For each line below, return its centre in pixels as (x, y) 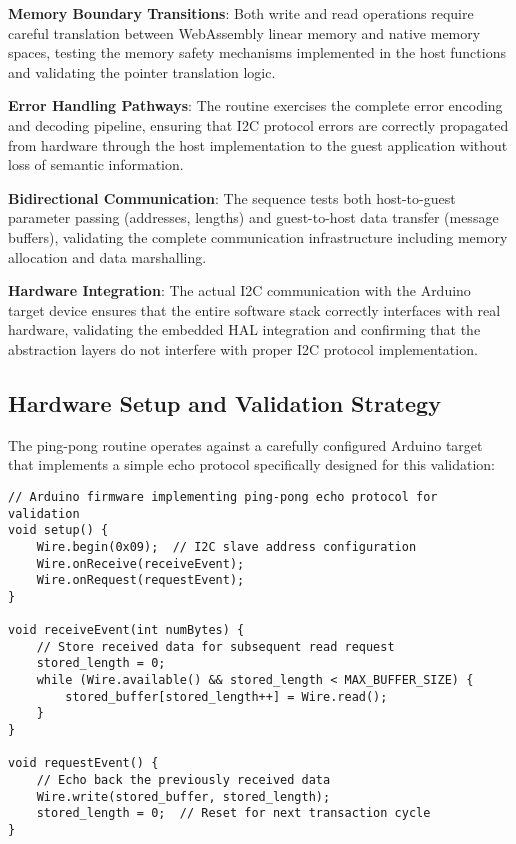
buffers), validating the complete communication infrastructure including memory (258, 236)
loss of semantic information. (96, 164)
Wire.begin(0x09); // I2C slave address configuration (226, 546)
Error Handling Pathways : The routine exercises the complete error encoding (255, 105)
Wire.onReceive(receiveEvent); (140, 563)
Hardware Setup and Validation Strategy (224, 402)
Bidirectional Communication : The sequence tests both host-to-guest (232, 197)
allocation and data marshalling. (107, 256)
